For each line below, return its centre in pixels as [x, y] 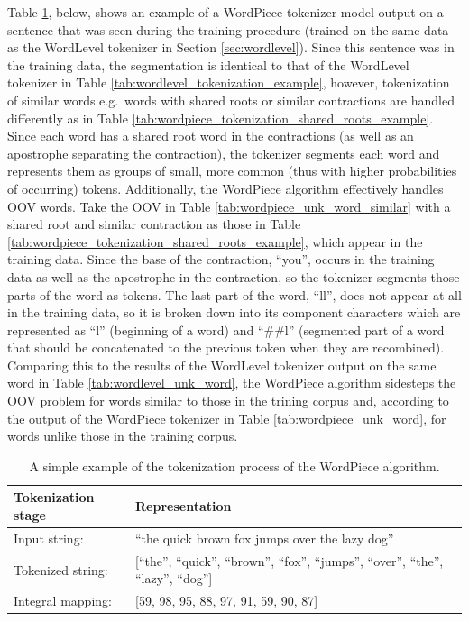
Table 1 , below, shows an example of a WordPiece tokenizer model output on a [225, 12]
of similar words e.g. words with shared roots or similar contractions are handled [231, 100]
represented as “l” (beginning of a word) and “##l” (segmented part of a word [226, 329]
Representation [184, 506]
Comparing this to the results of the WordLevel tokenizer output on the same [222, 365]
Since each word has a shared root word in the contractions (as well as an [211, 136]
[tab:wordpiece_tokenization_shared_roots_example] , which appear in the [215, 241]
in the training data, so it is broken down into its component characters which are [234, 312]
